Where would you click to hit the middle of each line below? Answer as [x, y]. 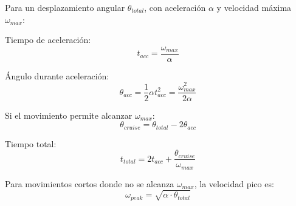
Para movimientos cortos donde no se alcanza [90, 183]
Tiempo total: [31, 143]
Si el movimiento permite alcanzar [69, 115]
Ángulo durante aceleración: [57, 75]
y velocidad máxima [254, 7]
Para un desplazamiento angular [65, 7]
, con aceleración [175, 7]
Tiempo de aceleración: [48, 40]
